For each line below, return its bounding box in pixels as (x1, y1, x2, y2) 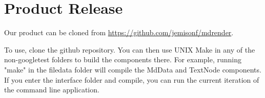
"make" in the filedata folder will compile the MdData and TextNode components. (4, 64, 261, 75)
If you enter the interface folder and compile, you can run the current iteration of (4, 74, 259, 85)
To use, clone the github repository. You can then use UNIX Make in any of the (4, 44, 255, 55)
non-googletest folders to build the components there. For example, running (4, 54, 242, 65)
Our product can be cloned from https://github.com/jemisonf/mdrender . (4, 27, 234, 38)
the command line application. (4, 84, 99, 95)
